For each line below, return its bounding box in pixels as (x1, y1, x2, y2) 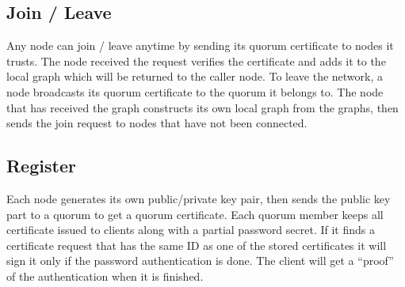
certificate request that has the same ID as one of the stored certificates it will (6, 236, 387, 253)
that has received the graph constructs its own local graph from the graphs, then (6, 99, 399, 115)
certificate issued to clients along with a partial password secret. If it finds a (6, 221, 375, 238)
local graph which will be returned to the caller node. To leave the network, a (6, 68, 384, 85)
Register (6, 153, 76, 178)
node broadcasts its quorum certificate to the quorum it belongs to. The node (6, 83, 384, 100)
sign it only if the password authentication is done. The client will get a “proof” (6, 252, 394, 269)
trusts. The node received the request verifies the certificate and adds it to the (6, 52, 386, 69)
